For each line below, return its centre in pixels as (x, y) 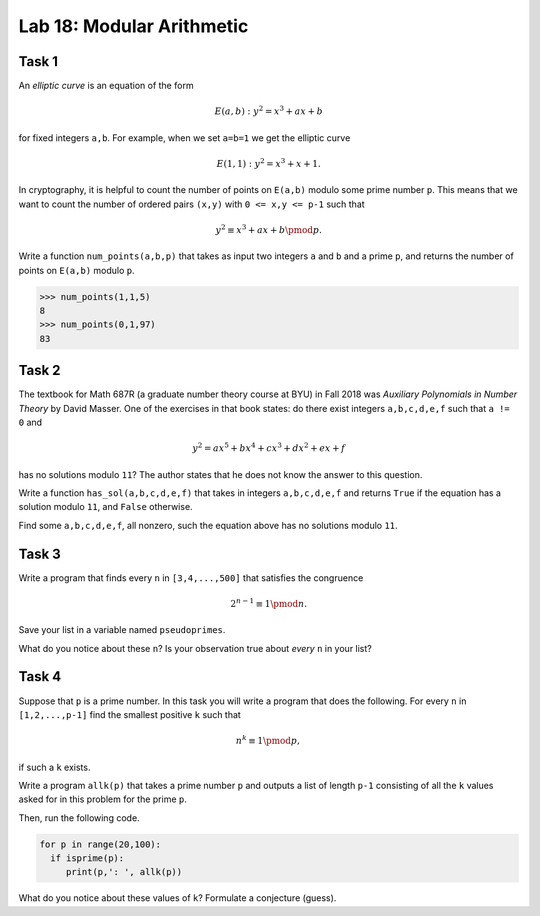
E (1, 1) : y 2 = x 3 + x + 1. (269, 162)
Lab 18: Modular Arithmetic (133, 26)
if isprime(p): (87, 858)
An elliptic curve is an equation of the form (106, 86)
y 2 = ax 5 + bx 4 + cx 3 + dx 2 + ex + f (268, 447)
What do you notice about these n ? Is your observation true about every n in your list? (195, 648)
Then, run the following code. (79, 817)
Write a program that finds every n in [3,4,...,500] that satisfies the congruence (191, 577)
